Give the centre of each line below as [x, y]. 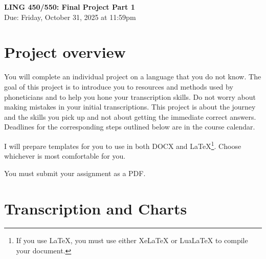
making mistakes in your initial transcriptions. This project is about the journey [130, 107]
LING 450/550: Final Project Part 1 [70, 7]
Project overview [65, 52]
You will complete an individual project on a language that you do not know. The [133, 77]
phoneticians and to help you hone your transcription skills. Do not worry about [130, 96]
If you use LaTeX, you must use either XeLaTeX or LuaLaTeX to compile [132, 240]
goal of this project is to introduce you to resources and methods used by [119, 86]
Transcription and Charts [96, 208]
